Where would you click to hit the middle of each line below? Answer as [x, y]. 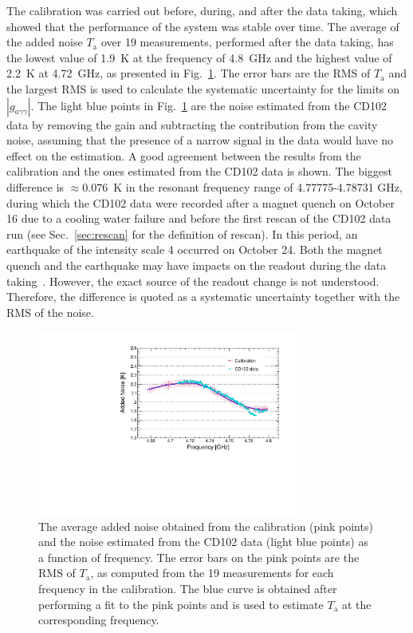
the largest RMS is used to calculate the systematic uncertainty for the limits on [203, 88]
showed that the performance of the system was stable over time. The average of [203, 26]
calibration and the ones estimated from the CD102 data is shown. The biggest [200, 171]
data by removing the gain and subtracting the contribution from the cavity [192, 124]
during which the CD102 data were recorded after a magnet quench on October [201, 202]
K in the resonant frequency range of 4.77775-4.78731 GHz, [258, 186]
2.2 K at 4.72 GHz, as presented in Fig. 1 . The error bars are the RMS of [189, 73]
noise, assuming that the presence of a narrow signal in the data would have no [200, 140]
